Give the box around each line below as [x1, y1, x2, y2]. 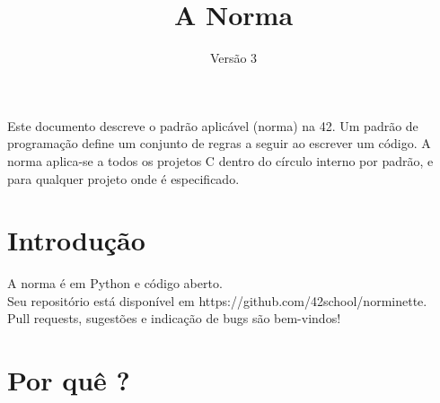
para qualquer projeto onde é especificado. [7, 169, 240, 188]
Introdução [7, 222, 145, 258]
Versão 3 [209, 48, 258, 67]
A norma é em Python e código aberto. [7, 274, 223, 293]
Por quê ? [7, 362, 130, 399]
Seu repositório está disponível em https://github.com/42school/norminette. [7, 291, 427, 310]
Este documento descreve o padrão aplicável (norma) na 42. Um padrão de [7, 116, 418, 135]
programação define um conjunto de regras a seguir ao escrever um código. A [7, 134, 431, 153]
